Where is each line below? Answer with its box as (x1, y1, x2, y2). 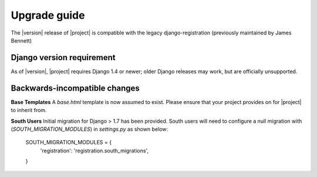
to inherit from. (11, 107, 47, 114)
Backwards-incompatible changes (11, 83, 140, 93)
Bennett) (11, 37, 32, 44)
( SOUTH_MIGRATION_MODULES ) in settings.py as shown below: (11, 126, 168, 133)
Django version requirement (11, 53, 116, 63)
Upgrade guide (11, 9, 85, 22)
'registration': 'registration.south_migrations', (40, 147, 149, 154)
